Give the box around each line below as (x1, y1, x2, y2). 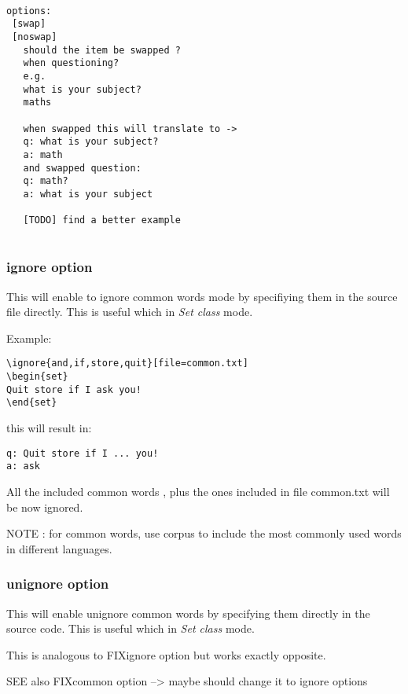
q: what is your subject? (23, 136, 159, 148)
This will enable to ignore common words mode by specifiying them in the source (6, 288, 398, 304)
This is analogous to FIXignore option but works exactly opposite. (6, 646, 326, 663)
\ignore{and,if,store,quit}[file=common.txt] (6, 358, 248, 369)
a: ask (6, 461, 40, 472)
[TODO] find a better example (23, 215, 181, 226)
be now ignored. (6, 498, 83, 515)
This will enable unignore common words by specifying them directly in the (6, 604, 370, 621)
